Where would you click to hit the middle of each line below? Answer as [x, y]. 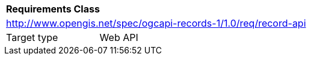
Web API [119, 37]
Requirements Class [53, 9]
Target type [32, 37]
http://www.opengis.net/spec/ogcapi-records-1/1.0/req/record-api [156, 23]
